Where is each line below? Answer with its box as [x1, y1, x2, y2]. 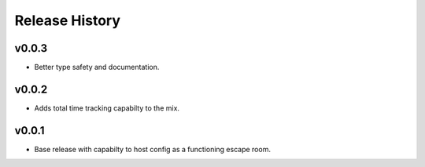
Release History [14, 12, 121, 29]
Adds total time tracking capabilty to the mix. [34, 103, 180, 113]
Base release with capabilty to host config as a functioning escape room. [34, 144, 272, 154]
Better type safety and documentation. [34, 63, 160, 72]
